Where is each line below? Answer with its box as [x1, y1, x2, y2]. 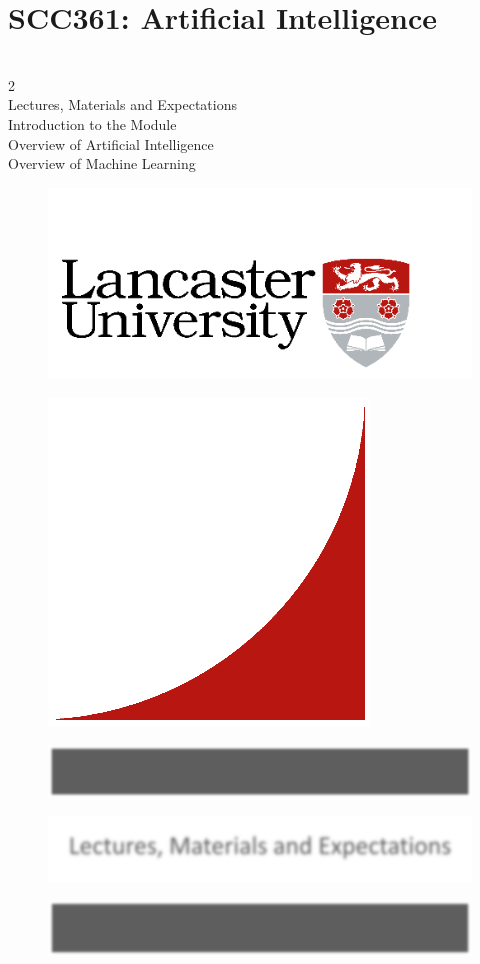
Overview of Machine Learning [8, 153, 196, 174]
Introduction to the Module [8, 113, 177, 134]
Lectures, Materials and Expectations [8, 94, 237, 115]
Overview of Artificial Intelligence [8, 133, 214, 154]
